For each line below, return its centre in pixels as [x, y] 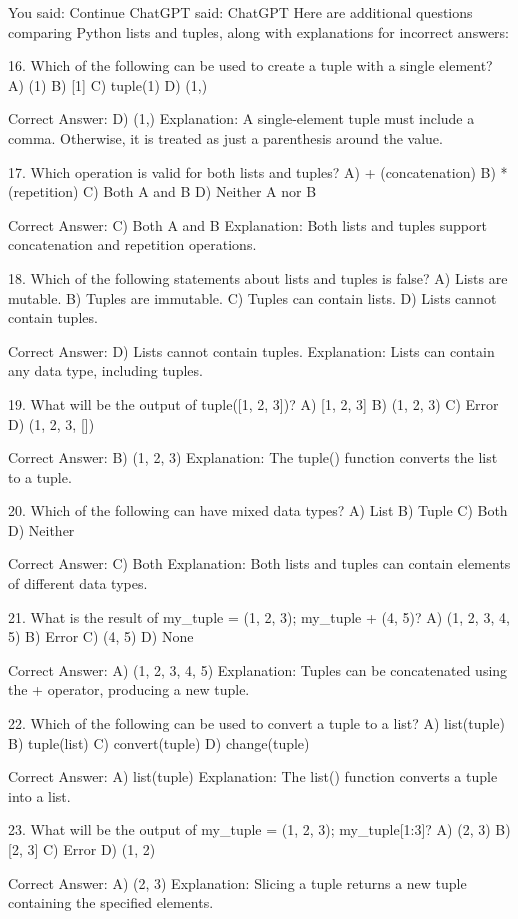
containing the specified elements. [111, 902]
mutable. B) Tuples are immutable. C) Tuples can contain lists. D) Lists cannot [252, 297]
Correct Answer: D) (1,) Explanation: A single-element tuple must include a [241, 118]
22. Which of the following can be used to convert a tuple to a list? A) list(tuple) [256, 723]
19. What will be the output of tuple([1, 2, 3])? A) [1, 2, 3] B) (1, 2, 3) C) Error [253, 403]
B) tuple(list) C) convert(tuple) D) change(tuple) [159, 742]
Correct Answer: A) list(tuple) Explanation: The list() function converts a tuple [253, 776]
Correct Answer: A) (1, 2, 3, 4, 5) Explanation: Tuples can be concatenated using [258, 669]
